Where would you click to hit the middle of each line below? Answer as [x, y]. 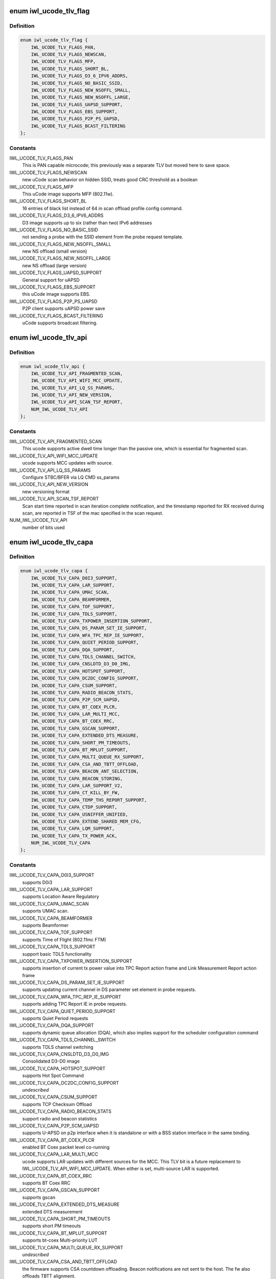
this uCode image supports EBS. [56, 294]
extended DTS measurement [52, 1211]
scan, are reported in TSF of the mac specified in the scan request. [93, 513]
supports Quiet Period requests [55, 1019]
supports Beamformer [45, 925]
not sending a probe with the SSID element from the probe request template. [103, 237]
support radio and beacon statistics [60, 1118]
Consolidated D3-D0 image [51, 1061]
